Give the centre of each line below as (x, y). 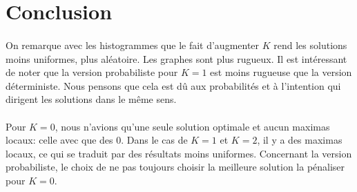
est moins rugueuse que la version (281, 72)
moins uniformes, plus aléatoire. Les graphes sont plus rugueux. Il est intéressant (176, 58)
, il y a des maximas (300, 140)
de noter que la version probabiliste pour (92, 72)
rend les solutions (310, 45)
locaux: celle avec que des (59, 140)
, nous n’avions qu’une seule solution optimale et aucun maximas (192, 126)
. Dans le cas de (154, 140)
